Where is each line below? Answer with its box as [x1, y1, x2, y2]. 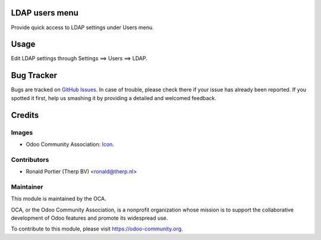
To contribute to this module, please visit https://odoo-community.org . [11, 225, 184, 232]
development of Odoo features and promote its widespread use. [11, 214, 168, 222]
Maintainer [11, 182, 43, 191]
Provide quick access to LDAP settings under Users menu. [11, 24, 154, 31]
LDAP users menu [11, 8, 78, 18]
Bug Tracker [11, 70, 58, 80]
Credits [11, 110, 39, 120]
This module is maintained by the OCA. [11, 195, 106, 202]
